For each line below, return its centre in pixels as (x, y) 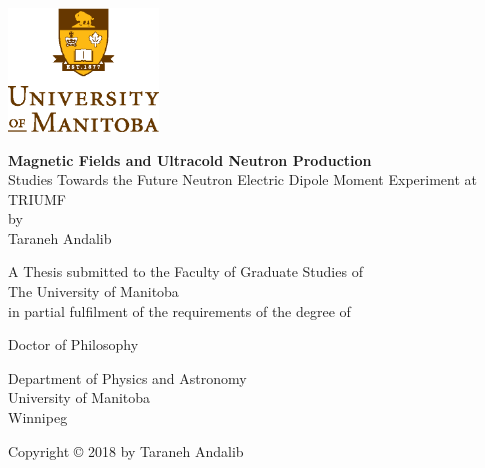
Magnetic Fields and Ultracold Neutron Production (190, 159)
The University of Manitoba (93, 291)
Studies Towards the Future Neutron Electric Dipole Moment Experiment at (242, 179)
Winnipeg (38, 417)
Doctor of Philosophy (73, 344)
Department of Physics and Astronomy (127, 377)
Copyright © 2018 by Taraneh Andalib (126, 450)
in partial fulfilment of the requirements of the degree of (179, 310)
